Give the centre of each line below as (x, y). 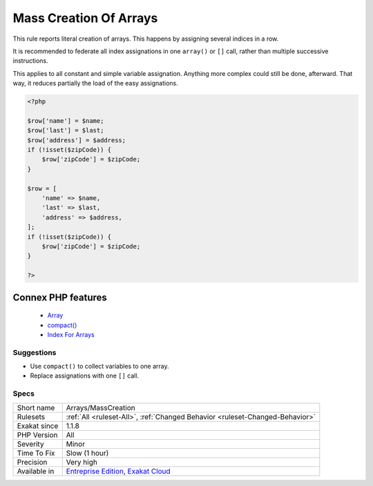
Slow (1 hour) (87, 453)
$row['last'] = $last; (66, 130)
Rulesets (31, 416)
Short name (36, 407)
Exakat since (38, 426)
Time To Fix (36, 453)
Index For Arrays (71, 334)
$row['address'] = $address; (77, 140)
